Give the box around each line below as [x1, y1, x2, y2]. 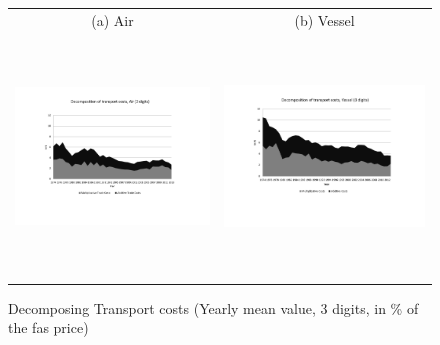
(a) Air [91, 9, 134, 30]
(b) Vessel [294, 9, 355, 30]
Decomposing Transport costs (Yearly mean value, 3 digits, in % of [8, 297, 419, 318]
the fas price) [8, 317, 89, 338]
